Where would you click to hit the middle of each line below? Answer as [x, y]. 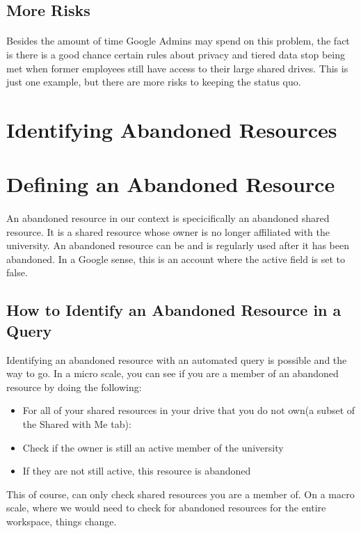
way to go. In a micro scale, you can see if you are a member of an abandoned [173, 373]
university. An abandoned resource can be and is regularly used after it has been [178, 245]
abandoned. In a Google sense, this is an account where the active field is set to [176, 258]
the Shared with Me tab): [77, 424]
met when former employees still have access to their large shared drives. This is [177, 68]
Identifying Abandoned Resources [172, 129]
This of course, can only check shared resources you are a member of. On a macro [180, 494]
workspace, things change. [62, 521]
